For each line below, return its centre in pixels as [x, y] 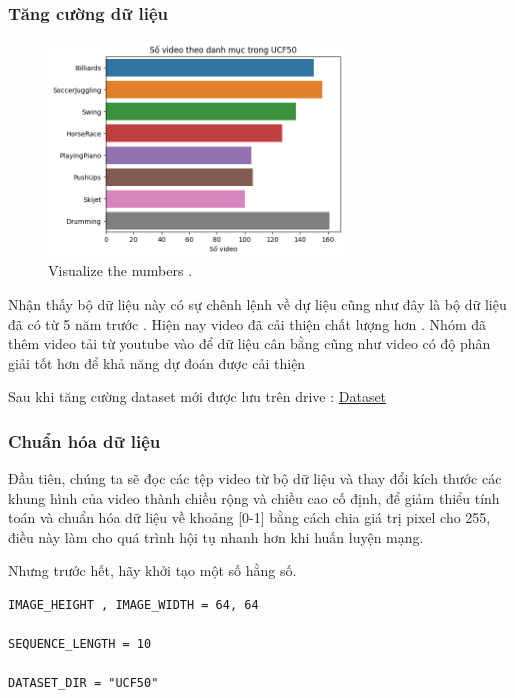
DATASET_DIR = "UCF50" [83, 683]
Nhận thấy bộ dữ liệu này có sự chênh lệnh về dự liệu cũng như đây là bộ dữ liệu [257, 303]
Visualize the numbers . [120, 270]
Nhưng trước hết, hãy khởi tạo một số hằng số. [152, 570]
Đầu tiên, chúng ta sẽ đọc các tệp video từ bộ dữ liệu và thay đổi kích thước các [255, 478]
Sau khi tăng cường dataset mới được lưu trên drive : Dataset [197, 396]
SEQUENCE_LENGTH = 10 [80, 644]
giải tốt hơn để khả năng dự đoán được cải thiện [157, 362]
